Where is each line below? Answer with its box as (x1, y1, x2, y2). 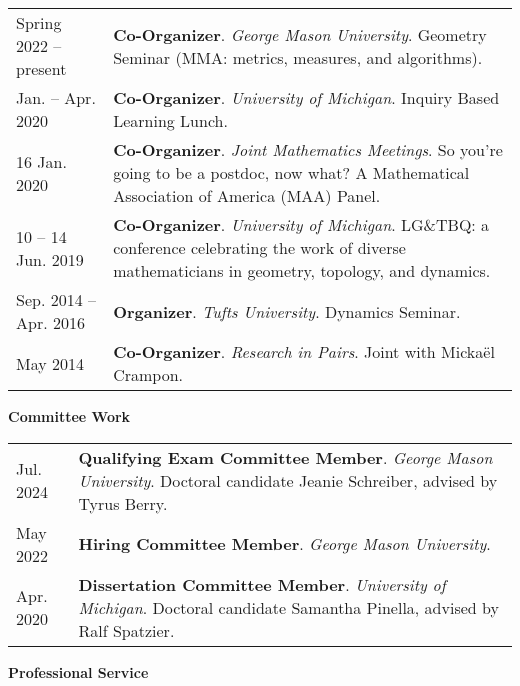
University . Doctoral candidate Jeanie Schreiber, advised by (78, 468, 498, 492)
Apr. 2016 (16, 311, 85, 334)
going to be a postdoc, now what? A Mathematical (113, 161, 470, 184)
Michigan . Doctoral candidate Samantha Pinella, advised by (78, 595, 499, 619)
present (16, 57, 67, 80)
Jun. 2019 (16, 247, 84, 271)
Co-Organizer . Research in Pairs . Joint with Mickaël (113, 340, 495, 363)
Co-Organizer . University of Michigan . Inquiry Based (113, 86, 500, 109)
